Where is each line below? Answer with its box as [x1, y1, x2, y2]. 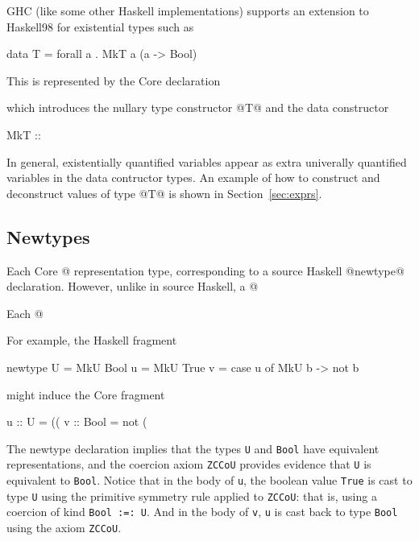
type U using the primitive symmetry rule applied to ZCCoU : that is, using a [6, 487, 377, 504]
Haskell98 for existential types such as [6, 18, 194, 35]
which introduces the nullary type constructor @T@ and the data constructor [6, 99, 389, 116]
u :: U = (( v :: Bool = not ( [6, 413, 147, 430]
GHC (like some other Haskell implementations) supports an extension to [6, 2, 369, 19]
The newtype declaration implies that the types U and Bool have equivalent [6, 440, 380, 456]
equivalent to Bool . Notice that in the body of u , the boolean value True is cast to [6, 472, 413, 489]
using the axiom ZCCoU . [6, 518, 122, 535]
